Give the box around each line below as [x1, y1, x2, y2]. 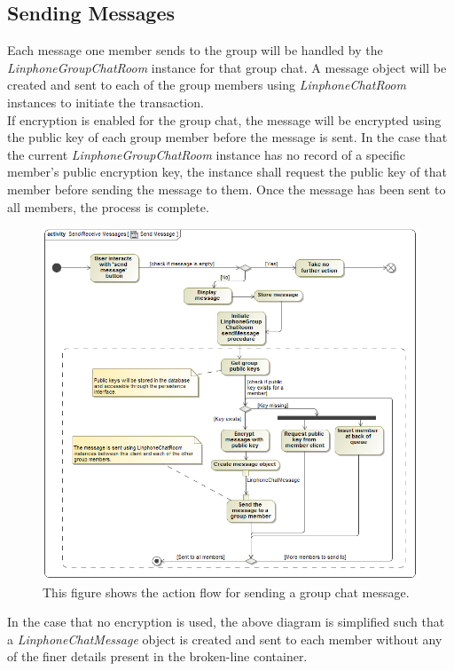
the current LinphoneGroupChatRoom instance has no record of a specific [7, 145, 405, 163]
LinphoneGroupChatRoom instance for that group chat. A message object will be [7, 58, 447, 76]
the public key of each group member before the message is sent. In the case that [7, 128, 448, 146]
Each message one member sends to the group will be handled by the [7, 41, 383, 59]
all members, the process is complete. [7, 197, 209, 216]
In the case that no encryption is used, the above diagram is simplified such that [7, 612, 445, 631]
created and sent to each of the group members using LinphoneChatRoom [7, 75, 406, 94]
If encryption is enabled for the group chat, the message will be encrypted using [7, 110, 442, 129]
